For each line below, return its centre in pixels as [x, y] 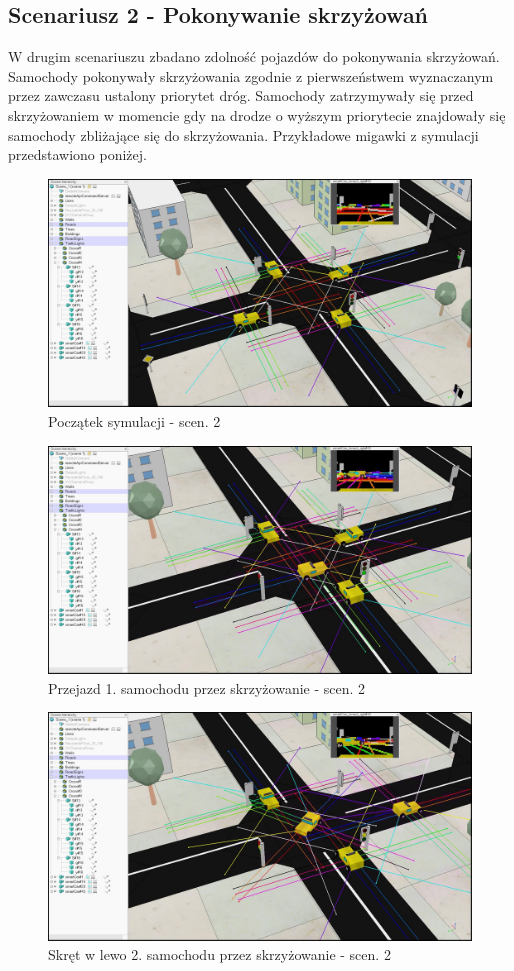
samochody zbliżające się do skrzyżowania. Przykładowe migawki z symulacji [243, 134]
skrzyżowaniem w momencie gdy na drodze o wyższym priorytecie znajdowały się [257, 114]
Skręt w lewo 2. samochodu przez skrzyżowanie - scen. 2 [219, 954]
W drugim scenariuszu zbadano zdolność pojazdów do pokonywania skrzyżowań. [254, 56]
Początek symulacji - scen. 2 [134, 420]
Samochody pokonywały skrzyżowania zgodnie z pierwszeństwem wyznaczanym [251, 75]
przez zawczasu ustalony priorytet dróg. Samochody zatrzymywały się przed [241, 95]
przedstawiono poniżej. [77, 154]
